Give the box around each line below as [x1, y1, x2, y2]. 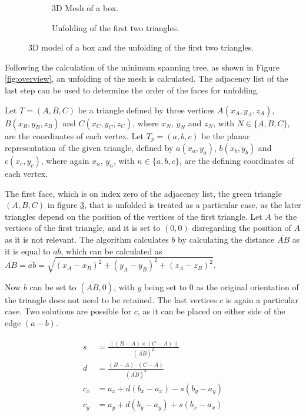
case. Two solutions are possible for [5, 305, 132, 317]
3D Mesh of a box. [52, 2, 119, 14]
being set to [144, 280, 187, 293]
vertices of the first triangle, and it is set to [5, 222, 161, 234]
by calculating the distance [178, 233, 275, 245]
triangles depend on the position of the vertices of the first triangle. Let [5, 210, 262, 222]
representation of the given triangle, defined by [5, 142, 174, 154]
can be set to [29, 280, 76, 293]
